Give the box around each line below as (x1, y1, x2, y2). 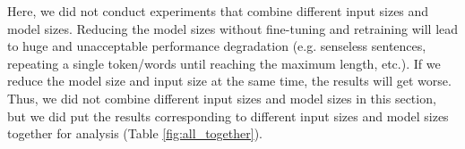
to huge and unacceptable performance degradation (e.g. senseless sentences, (7, 37, 426, 55)
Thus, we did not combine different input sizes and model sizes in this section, (7, 88, 436, 107)
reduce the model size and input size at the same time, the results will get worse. (7, 71, 452, 90)
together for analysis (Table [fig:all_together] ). (7, 124, 263, 143)
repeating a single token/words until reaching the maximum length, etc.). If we (7, 54, 441, 72)
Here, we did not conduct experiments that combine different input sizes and (7, 2, 429, 20)
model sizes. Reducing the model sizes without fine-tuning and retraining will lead (7, 19, 459, 37)
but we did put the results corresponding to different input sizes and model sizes (7, 106, 449, 125)
